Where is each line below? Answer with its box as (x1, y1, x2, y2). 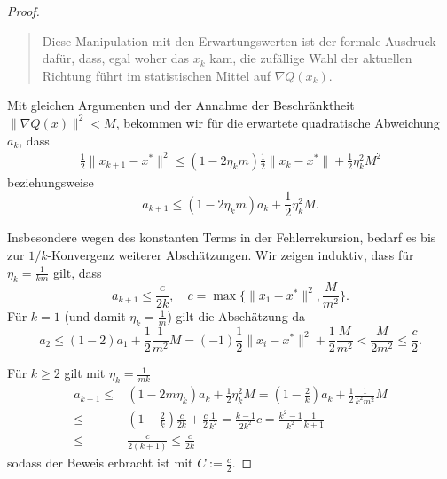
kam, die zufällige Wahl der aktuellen (209, 49, 412, 67)
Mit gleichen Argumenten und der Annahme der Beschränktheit (7, 96, 355, 114)
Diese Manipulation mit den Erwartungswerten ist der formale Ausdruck (42, 31, 436, 50)
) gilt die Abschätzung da (167, 307, 306, 326)
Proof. (7, 2, 40, 20)
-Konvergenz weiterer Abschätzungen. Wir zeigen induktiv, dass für (47, 245, 414, 263)
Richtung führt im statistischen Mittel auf (42, 66, 271, 84)
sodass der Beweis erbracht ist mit (7, 453, 193, 472)
